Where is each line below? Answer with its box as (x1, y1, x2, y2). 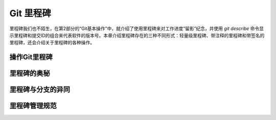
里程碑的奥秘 (9, 69, 50, 78)
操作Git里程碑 (9, 53, 53, 62)
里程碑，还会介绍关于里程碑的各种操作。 (9, 40, 95, 46)
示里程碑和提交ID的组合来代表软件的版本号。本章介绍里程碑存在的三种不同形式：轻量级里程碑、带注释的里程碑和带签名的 (9, 32, 265, 38)
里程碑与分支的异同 (9, 85, 70, 94)
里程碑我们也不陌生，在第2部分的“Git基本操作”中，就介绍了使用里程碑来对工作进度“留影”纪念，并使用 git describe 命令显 (9, 25, 264, 32)
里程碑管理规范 (9, 102, 57, 110)
